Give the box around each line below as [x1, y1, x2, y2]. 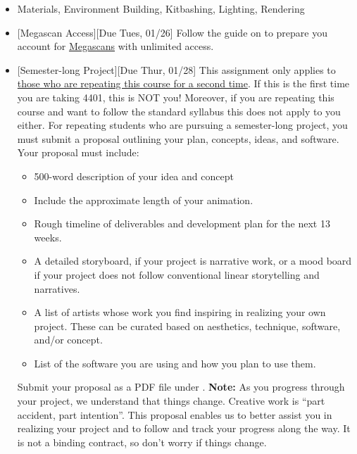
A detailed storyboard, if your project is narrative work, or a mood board [34, 253, 352, 268]
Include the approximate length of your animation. [34, 192, 253, 207]
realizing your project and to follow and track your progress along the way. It [17, 421, 351, 436]
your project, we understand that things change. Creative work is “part [17, 393, 325, 408]
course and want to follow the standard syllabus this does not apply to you [17, 103, 341, 118]
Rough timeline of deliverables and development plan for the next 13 [34, 216, 330, 231]
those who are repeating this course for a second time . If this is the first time [17, 76, 350, 91]
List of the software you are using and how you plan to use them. [34, 355, 316, 370]
